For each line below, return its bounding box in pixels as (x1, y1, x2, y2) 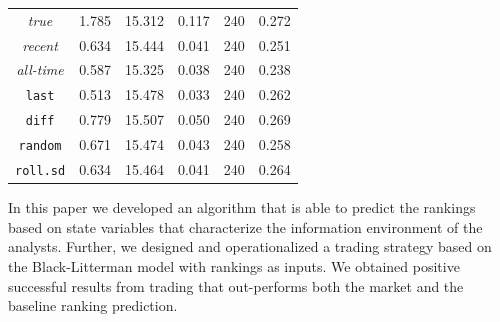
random (18, 139, 62, 154)
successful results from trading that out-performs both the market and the (8, 275, 464, 296)
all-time (16, 59, 64, 80)
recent (22, 34, 58, 55)
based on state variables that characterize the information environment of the (8, 216, 483, 237)
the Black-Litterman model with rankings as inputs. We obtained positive (8, 255, 460, 276)
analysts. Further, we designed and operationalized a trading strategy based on (8, 236, 492, 257)
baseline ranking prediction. (8, 295, 178, 316)
